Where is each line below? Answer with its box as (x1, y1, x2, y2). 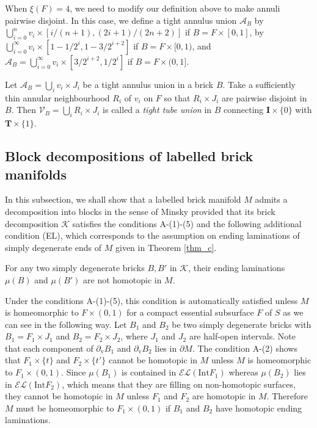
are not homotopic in (83, 273, 162, 286)
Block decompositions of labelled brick (5, 147, 253, 165)
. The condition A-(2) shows (192, 341, 297, 354)
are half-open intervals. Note (189, 330, 296, 343)
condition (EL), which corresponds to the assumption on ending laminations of (5, 229, 300, 242)
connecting (224, 103, 264, 116)
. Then (11, 103, 37, 116)
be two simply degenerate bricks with (172, 317, 312, 330)
